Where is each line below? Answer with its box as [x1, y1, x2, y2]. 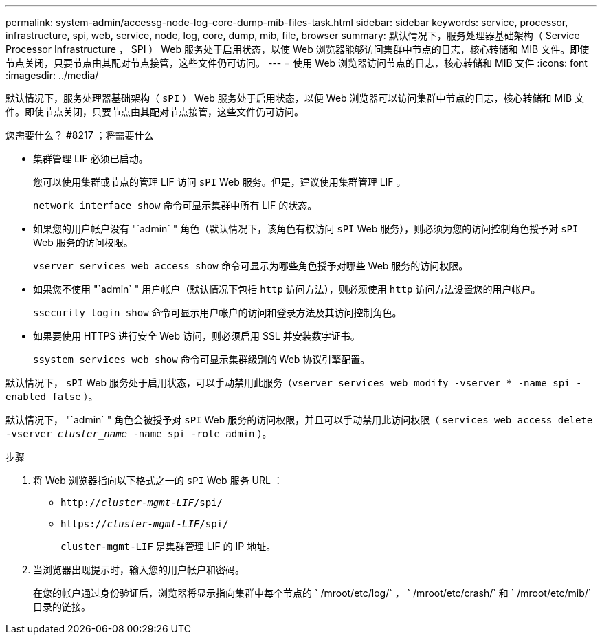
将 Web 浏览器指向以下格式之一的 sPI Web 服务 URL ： [33, 474, 283, 486]
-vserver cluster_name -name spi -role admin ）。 [5, 428, 272, 439]
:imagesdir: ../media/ [5, 69, 99, 81]
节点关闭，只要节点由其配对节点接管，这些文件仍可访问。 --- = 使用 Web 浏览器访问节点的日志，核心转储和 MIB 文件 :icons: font [5, 57, 588, 69]
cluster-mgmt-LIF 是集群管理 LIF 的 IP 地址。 [60, 540, 276, 552]
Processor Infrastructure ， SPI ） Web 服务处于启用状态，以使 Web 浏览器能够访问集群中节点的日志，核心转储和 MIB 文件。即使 [5, 43, 590, 55]
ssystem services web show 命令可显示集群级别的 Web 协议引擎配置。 [33, 353, 370, 365]
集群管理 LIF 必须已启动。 [33, 153, 148, 164]
